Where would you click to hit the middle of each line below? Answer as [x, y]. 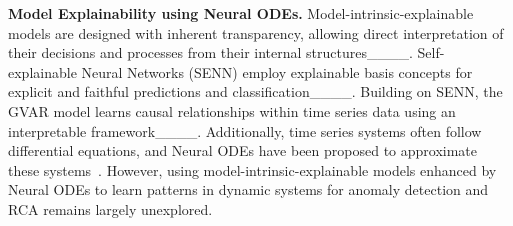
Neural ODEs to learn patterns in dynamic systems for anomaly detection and [248, 189]
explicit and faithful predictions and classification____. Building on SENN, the [255, 91]
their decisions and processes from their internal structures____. [210, 52]
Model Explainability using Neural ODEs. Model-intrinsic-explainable [241, 13]
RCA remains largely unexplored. [110, 208]
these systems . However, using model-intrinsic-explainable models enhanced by [252, 169]
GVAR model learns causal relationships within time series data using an [232, 110]
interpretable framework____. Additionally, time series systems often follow [245, 130]
